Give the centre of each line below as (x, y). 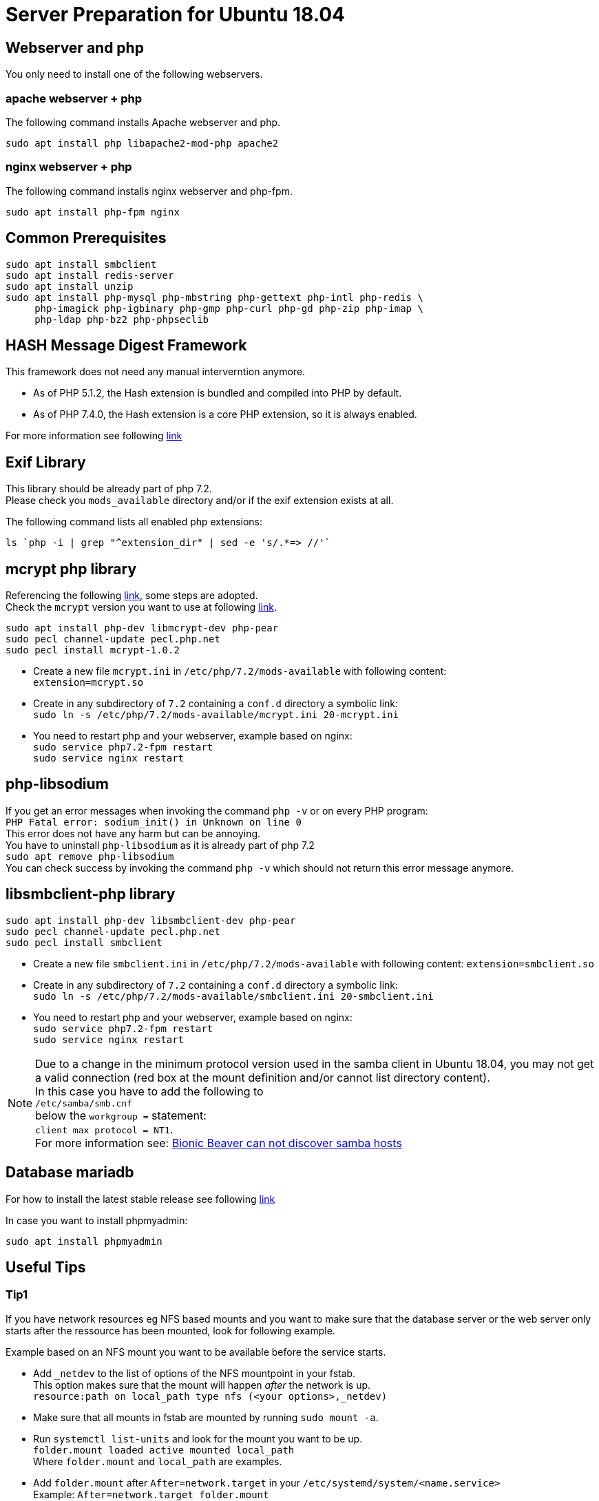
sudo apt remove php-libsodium (90, 856)
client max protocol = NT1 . (104, 1129)
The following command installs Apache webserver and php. (143, 122)
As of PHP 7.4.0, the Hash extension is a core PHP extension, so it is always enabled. (225, 414)
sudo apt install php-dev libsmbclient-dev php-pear (151, 920)
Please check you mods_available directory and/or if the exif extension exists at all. (200, 501)
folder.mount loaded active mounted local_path (164, 1450)
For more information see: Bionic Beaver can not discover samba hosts (219, 1143)
